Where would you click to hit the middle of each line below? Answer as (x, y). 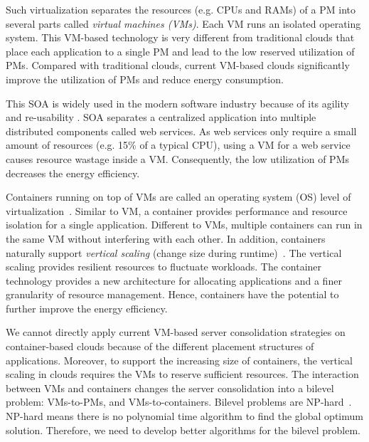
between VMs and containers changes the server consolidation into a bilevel (170, 388)
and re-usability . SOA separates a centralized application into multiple (161, 117)
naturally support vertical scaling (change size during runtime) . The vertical (174, 252)
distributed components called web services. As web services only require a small (181, 131)
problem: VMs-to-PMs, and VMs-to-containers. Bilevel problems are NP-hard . (179, 402)
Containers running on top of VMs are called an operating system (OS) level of (178, 197)
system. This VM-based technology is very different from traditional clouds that (180, 37)
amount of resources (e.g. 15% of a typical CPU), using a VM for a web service (178, 145)
